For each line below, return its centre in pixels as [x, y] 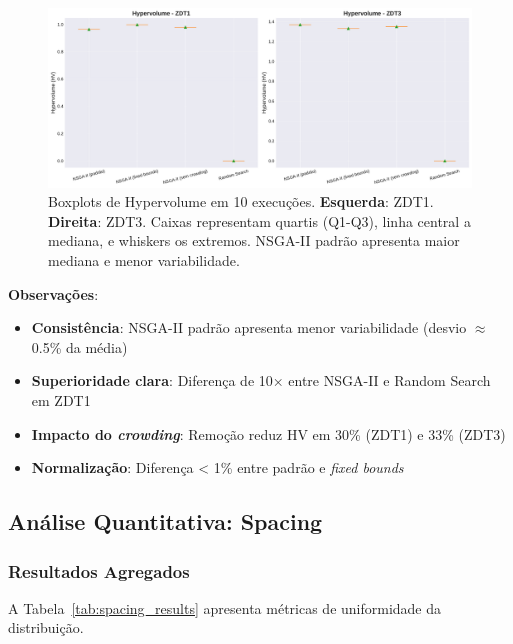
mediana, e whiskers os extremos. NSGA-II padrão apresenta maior [254, 240]
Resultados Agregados [99, 570]
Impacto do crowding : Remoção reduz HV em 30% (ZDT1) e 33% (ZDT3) [268, 433]
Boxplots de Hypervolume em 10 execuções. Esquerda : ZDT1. [241, 201]
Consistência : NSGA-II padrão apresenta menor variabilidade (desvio [249, 327]
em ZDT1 [61, 400]
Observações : [53, 293]
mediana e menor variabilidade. [144, 260]
